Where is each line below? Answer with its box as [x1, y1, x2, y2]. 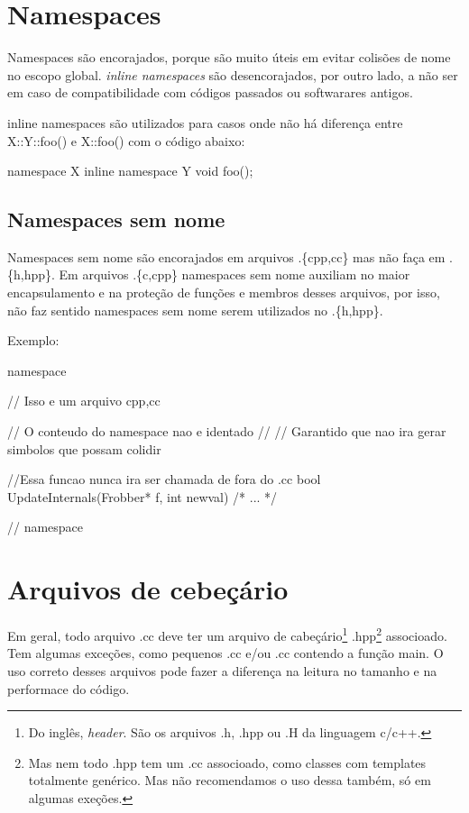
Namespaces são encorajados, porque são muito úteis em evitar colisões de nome [7, 48, 451, 67]
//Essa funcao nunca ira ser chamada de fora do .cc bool [7, 470, 321, 489]
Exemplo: [7, 331, 60, 350]
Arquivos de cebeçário [7, 571, 289, 607]
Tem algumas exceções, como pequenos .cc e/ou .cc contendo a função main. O [7, 644, 444, 662]
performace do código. [7, 679, 130, 698]
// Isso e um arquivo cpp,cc [7, 391, 161, 410]
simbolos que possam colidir [7, 439, 161, 458]
